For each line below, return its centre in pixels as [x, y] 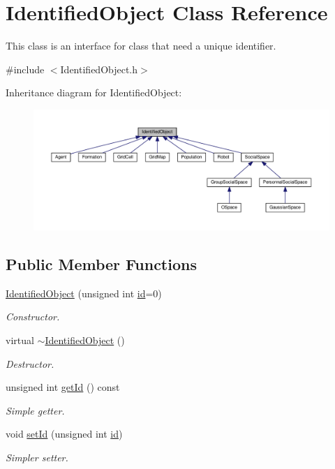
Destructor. [30, 363]
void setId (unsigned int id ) [64, 434]
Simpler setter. [37, 457]
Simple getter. [35, 410]
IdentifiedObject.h [99, 69]
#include [25, 69]
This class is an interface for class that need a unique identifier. [141, 46]
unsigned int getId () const [63, 387]
